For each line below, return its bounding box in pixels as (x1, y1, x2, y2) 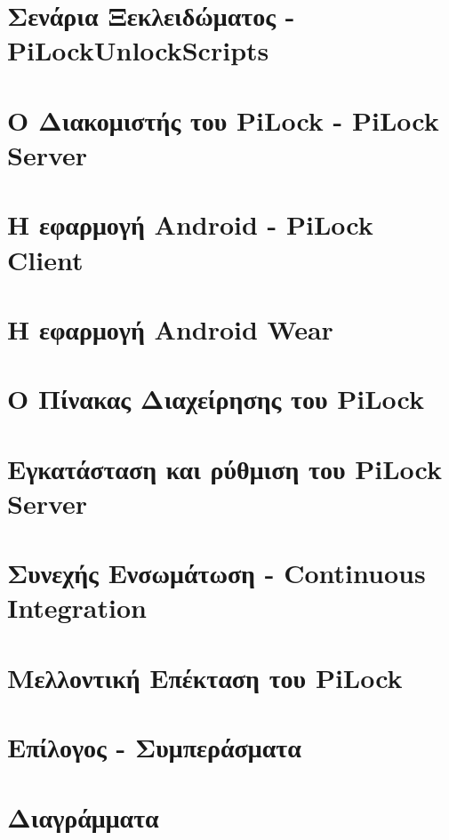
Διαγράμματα (7, 798, 159, 835)
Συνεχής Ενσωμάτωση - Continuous (7, 555, 426, 591)
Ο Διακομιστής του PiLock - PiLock (7, 101, 439, 138)
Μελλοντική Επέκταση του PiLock (7, 659, 403, 695)
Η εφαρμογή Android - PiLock (7, 206, 373, 243)
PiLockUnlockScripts (7, 32, 269, 68)
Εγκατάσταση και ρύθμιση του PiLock (7, 450, 442, 486)
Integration (7, 589, 147, 626)
